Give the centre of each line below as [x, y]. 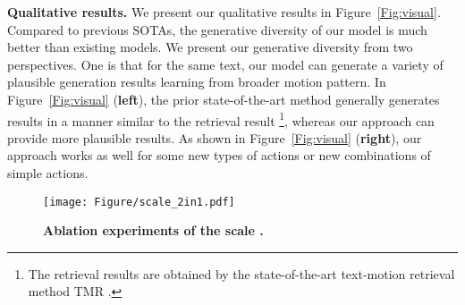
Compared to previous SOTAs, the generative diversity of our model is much [217, 29]
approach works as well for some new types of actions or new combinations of [219, 155]
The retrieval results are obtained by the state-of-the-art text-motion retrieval [241, 273]
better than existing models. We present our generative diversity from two [210, 47]
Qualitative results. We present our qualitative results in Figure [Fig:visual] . [224, 12]
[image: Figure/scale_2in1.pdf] [139, 202]
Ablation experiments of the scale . [153, 230]
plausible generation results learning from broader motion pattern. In [197, 82]
